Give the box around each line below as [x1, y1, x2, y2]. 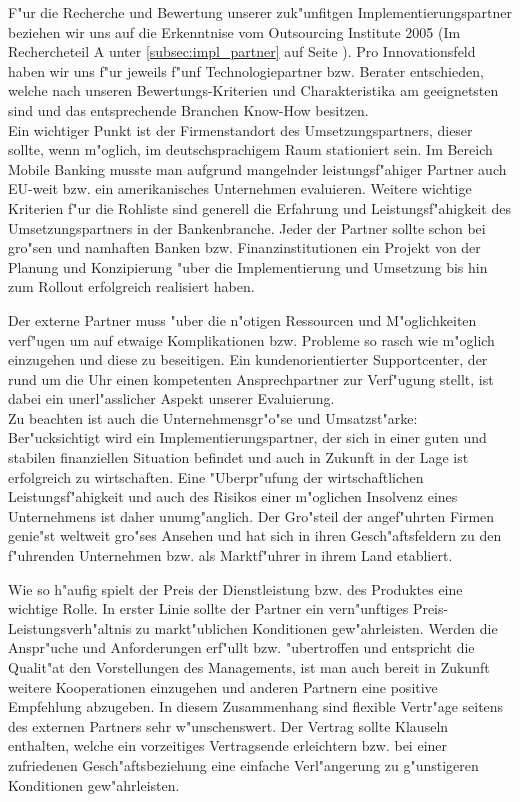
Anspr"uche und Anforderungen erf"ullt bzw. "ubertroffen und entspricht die [8, 637, 475, 658]
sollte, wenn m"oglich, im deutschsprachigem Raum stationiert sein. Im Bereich [8, 139, 493, 160]
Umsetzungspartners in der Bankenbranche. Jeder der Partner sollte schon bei [8, 217, 486, 238]
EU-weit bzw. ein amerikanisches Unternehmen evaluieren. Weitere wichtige [8, 178, 472, 199]
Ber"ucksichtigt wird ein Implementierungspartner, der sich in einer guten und [8, 427, 487, 448]
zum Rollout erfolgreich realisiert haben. [8, 276, 255, 297]
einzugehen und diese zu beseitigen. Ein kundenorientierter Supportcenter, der [8, 349, 488, 370]
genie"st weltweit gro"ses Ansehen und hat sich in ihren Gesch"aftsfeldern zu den [8, 525, 502, 546]
